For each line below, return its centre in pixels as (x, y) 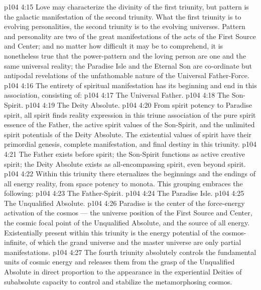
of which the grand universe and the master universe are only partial (136, 242)
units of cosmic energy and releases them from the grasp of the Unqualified (119, 262)
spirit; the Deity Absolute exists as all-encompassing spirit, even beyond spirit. (125, 164)
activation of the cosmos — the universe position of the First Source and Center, (128, 213)
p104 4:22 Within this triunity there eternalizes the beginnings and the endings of (130, 174)
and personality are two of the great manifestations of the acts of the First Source (130, 36)
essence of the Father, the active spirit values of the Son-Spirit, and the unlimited (129, 124)
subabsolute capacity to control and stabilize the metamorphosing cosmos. (118, 281)
